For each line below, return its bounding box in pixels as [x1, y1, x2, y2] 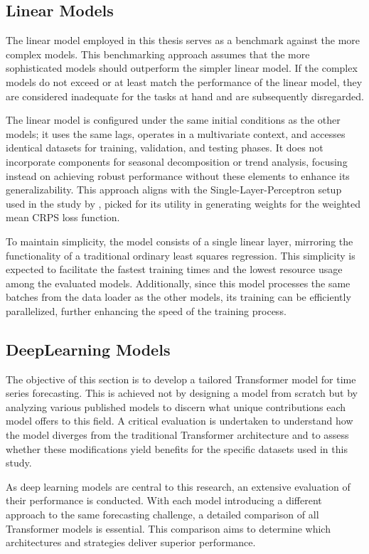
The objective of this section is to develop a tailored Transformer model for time [6, 371, 356, 386]
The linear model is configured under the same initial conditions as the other [6, 112, 341, 127]
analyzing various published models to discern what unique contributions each [6, 399, 346, 414]
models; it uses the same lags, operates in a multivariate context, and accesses [6, 126, 346, 141]
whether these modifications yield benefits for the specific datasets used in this [6, 441, 348, 456]
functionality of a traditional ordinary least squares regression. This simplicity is [6, 247, 355, 262]
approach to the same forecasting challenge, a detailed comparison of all [6, 507, 319, 522]
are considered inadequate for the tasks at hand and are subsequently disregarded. [6, 88, 364, 103]
